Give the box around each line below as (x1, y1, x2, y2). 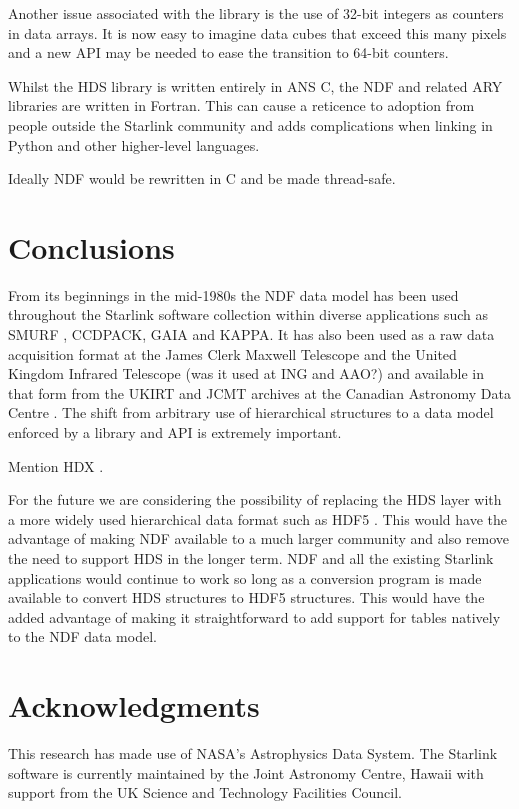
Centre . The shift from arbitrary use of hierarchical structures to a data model (8, 402, 494, 423)
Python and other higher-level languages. (8, 134, 260, 155)
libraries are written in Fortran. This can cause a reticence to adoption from (8, 95, 475, 116)
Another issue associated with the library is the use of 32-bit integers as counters (8, 3, 504, 23)
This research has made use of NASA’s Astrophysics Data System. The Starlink (8, 743, 498, 764)
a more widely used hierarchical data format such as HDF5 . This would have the (8, 508, 507, 529)
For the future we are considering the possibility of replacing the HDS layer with (8, 489, 502, 510)
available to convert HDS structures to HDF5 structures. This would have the (8, 587, 485, 608)
